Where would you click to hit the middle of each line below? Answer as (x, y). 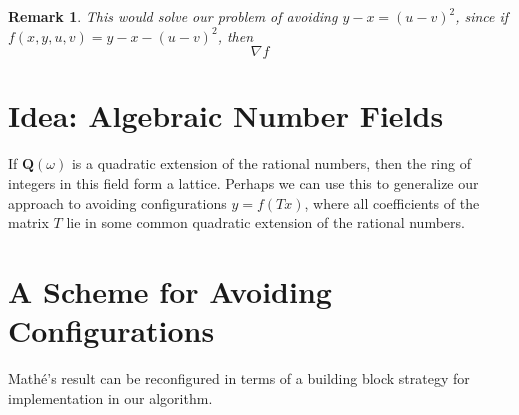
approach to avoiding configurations (117, 202)
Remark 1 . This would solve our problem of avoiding (173, 16)
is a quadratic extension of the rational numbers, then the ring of (271, 163)
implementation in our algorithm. (110, 397)
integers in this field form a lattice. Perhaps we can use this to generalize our (243, 182)
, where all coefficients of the (392, 202)
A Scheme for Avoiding (170, 290)
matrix (28, 222)
